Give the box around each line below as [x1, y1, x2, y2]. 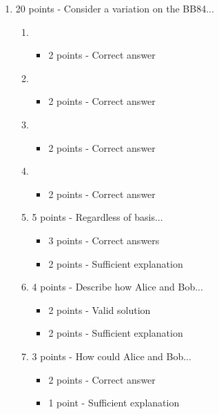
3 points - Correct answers [48, 233, 160, 247]
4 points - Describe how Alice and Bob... [32, 279, 203, 294]
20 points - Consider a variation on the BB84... [15, 1, 214, 15]
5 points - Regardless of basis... [32, 210, 163, 224]
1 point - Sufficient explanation [48, 395, 180, 410]
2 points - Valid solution [48, 302, 151, 317]
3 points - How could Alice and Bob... [32, 348, 191, 363]
